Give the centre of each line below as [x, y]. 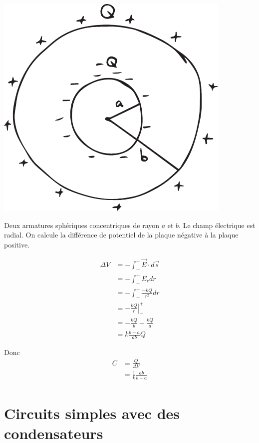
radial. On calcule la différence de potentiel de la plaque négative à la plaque [121, 235]
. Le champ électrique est [217, 225]
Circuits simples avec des [92, 413]
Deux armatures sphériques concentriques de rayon [82, 225]
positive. [17, 244]
